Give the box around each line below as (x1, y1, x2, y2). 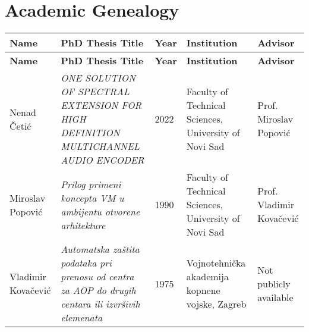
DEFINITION (61, 126, 120, 140)
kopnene (186, 283, 220, 297)
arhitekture (61, 218, 106, 232)
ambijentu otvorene (61, 204, 140, 218)
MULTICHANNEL (61, 139, 140, 154)
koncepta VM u (61, 190, 124, 205)
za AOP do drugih (61, 283, 136, 297)
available (257, 290, 294, 304)
